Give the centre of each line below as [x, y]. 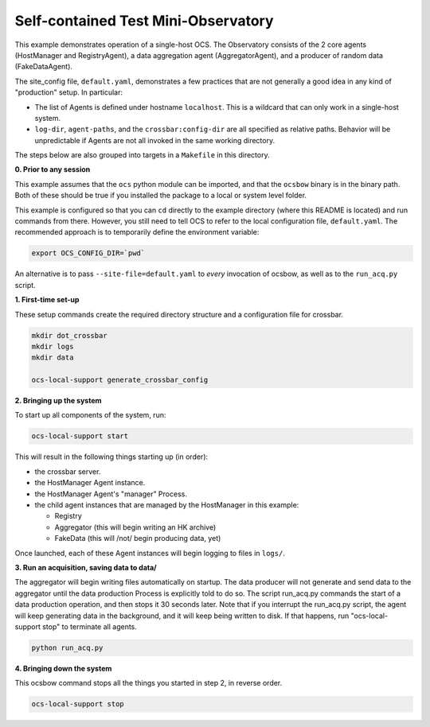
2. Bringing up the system [59, 401]
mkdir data [53, 358]
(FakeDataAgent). [44, 67]
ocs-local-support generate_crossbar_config [120, 380]
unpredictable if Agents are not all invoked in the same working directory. [154, 140]
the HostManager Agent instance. [90, 483]
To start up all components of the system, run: [90, 415]
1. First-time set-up [47, 300]
